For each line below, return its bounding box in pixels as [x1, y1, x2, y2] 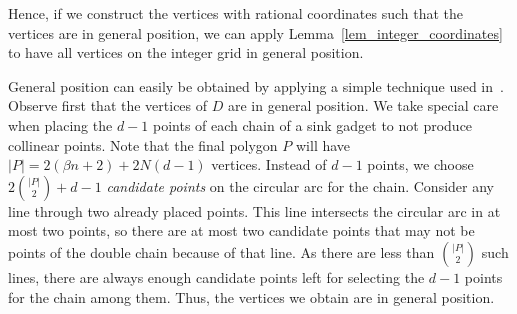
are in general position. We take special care [227, 95, 499, 116]
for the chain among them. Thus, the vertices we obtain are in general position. [8, 286, 495, 307]
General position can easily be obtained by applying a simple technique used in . [8, 75, 504, 96]
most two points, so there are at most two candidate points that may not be [8, 220, 475, 241]
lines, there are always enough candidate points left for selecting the [8, 266, 425, 287]
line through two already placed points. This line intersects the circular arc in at [8, 200, 501, 221]
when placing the [8, 114, 113, 135]
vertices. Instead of [211, 154, 327, 175]
